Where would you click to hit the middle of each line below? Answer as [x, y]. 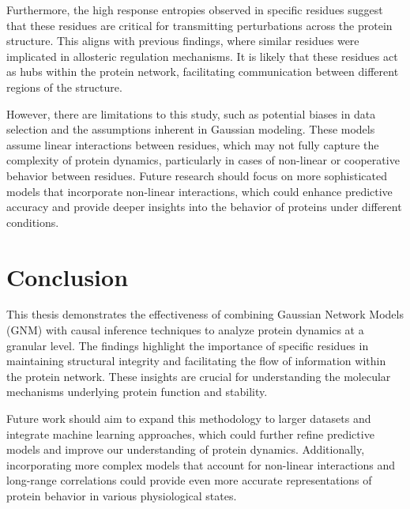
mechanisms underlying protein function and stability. [137, 392]
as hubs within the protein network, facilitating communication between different [203, 72]
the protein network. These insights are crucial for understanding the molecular [199, 376]
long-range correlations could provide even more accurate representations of [189, 480]
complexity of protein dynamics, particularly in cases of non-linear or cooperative [203, 160]
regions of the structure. [64, 87]
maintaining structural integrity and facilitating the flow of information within [196, 361]
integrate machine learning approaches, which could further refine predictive [190, 434]
